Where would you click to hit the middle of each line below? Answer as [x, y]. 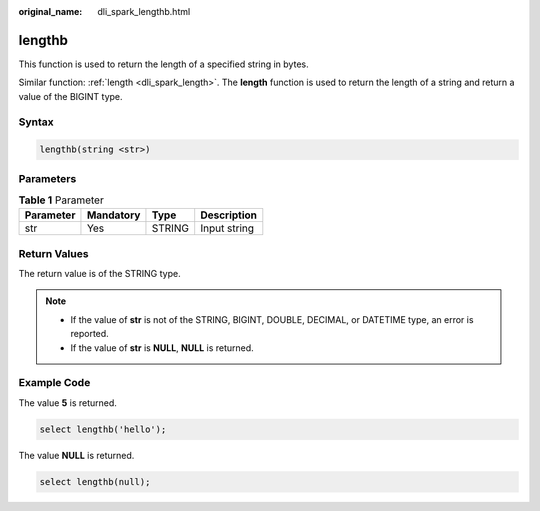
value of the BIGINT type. [71, 96]
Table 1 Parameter [61, 200]
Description [229, 215]
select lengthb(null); [95, 481]
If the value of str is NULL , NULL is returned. [162, 347]
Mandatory [113, 215]
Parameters [47, 178]
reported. [89, 334]
